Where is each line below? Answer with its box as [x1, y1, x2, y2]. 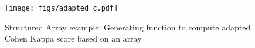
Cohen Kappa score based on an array [5, 32, 142, 44]
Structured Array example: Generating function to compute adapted [5, 20, 251, 33]
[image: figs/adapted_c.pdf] [5, 4, 118, 12]
